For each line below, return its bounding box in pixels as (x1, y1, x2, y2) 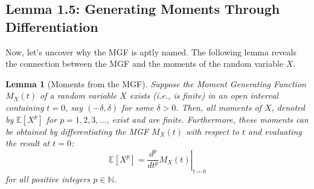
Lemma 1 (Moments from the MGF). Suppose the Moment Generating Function (5, 77, 306, 90)
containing (5, 101, 44, 113)
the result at (5, 137, 50, 149)
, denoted (271, 101, 305, 113)
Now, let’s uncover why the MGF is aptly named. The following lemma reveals (5, 45, 297, 58)
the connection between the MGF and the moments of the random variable (5, 57, 284, 70)
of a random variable (40, 89, 117, 102)
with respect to (186, 125, 239, 137)
